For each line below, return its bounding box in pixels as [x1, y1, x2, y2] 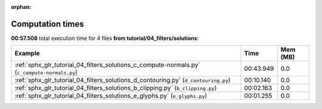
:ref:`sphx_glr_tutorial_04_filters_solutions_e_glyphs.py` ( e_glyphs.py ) [14, 92, 208, 100]
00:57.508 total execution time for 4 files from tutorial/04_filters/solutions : [11, 35, 199, 42]
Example [14, 49, 40, 58]
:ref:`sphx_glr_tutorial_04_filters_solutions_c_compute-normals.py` [14, 61, 200, 69]
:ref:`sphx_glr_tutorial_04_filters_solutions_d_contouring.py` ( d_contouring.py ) [14, 76, 231, 85]
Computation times [11, 18, 84, 29]
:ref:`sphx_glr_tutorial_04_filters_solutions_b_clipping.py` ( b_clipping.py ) [14, 84, 217, 92]
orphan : [11, 4, 32, 10]
